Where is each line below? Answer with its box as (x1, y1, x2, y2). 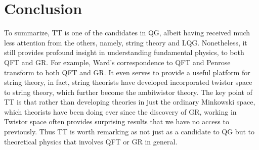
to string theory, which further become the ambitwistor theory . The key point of (4, 86, 252, 97)
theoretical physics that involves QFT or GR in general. (4, 136, 178, 146)
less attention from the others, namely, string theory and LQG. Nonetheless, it (4, 37, 247, 47)
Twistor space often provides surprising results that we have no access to (4, 116, 229, 127)
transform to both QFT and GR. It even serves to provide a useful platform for (4, 67, 250, 77)
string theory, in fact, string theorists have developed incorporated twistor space (4, 77, 252, 87)
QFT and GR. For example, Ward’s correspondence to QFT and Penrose (4, 57, 231, 67)
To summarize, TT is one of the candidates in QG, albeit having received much (4, 27, 250, 38)
